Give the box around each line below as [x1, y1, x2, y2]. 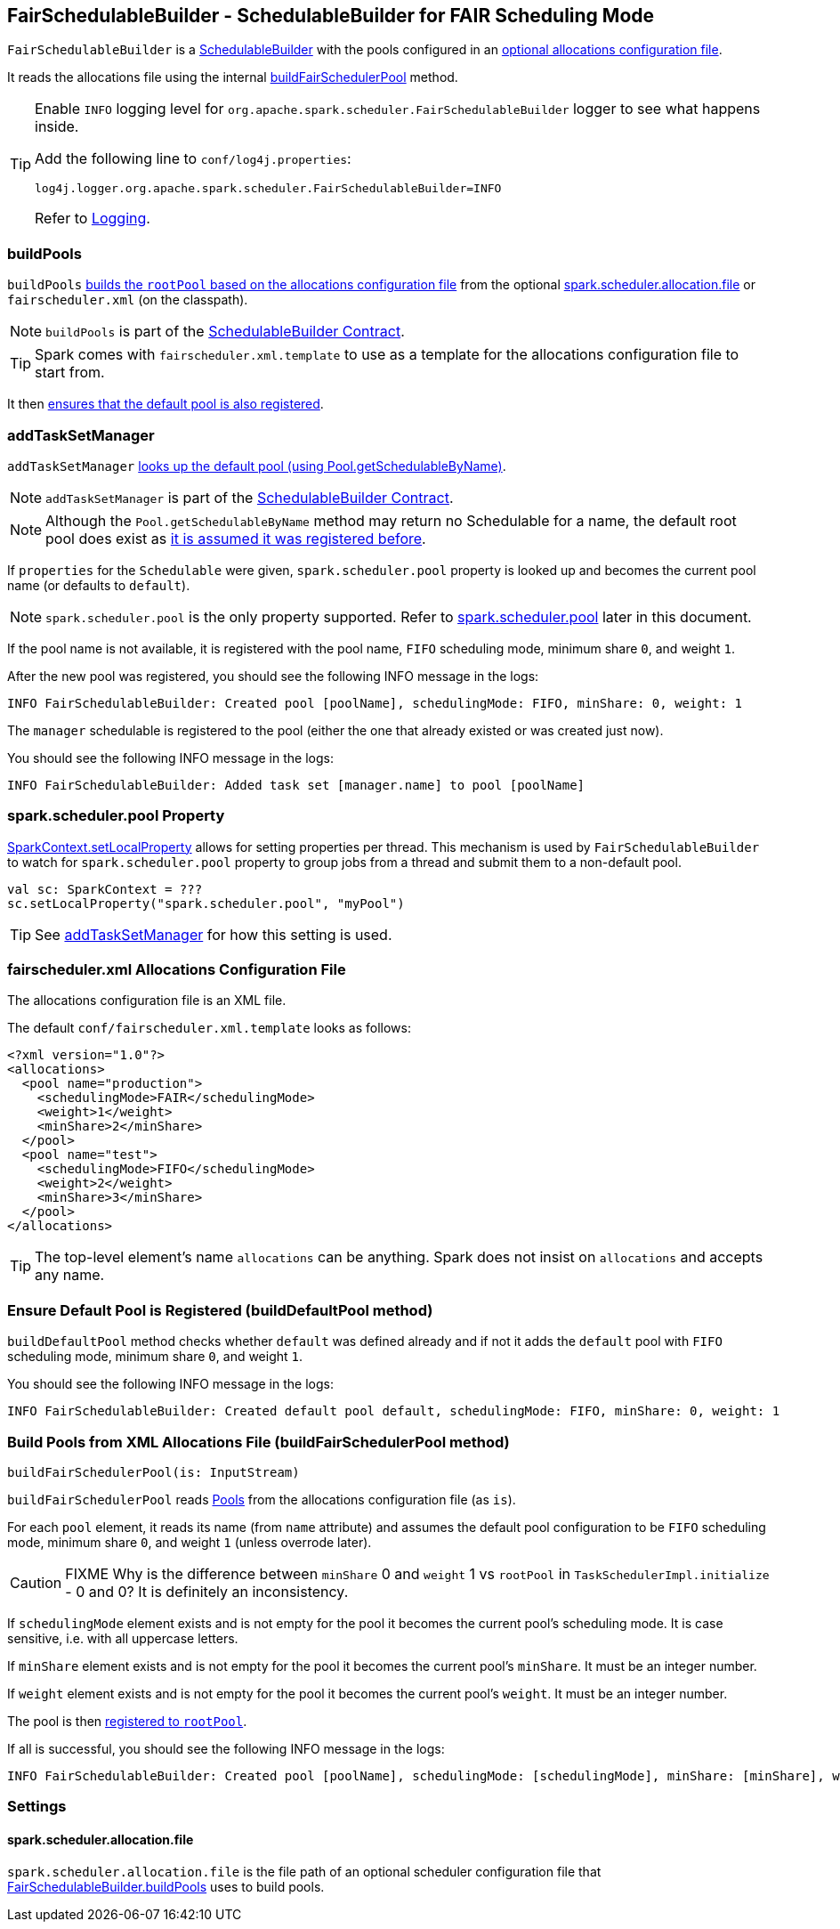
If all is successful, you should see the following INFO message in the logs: [7, 1740, 445, 1756]
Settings [7, 1797, 67, 1816]
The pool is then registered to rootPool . [7, 1713, 247, 1729]
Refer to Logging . [35, 209, 150, 228]
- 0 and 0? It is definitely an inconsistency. [65, 1582, 349, 1601]
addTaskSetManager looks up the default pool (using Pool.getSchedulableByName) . [7, 458, 506, 474]
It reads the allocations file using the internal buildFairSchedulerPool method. [7, 69, 458, 85]
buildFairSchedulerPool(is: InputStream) [7, 1464, 300, 1479]
